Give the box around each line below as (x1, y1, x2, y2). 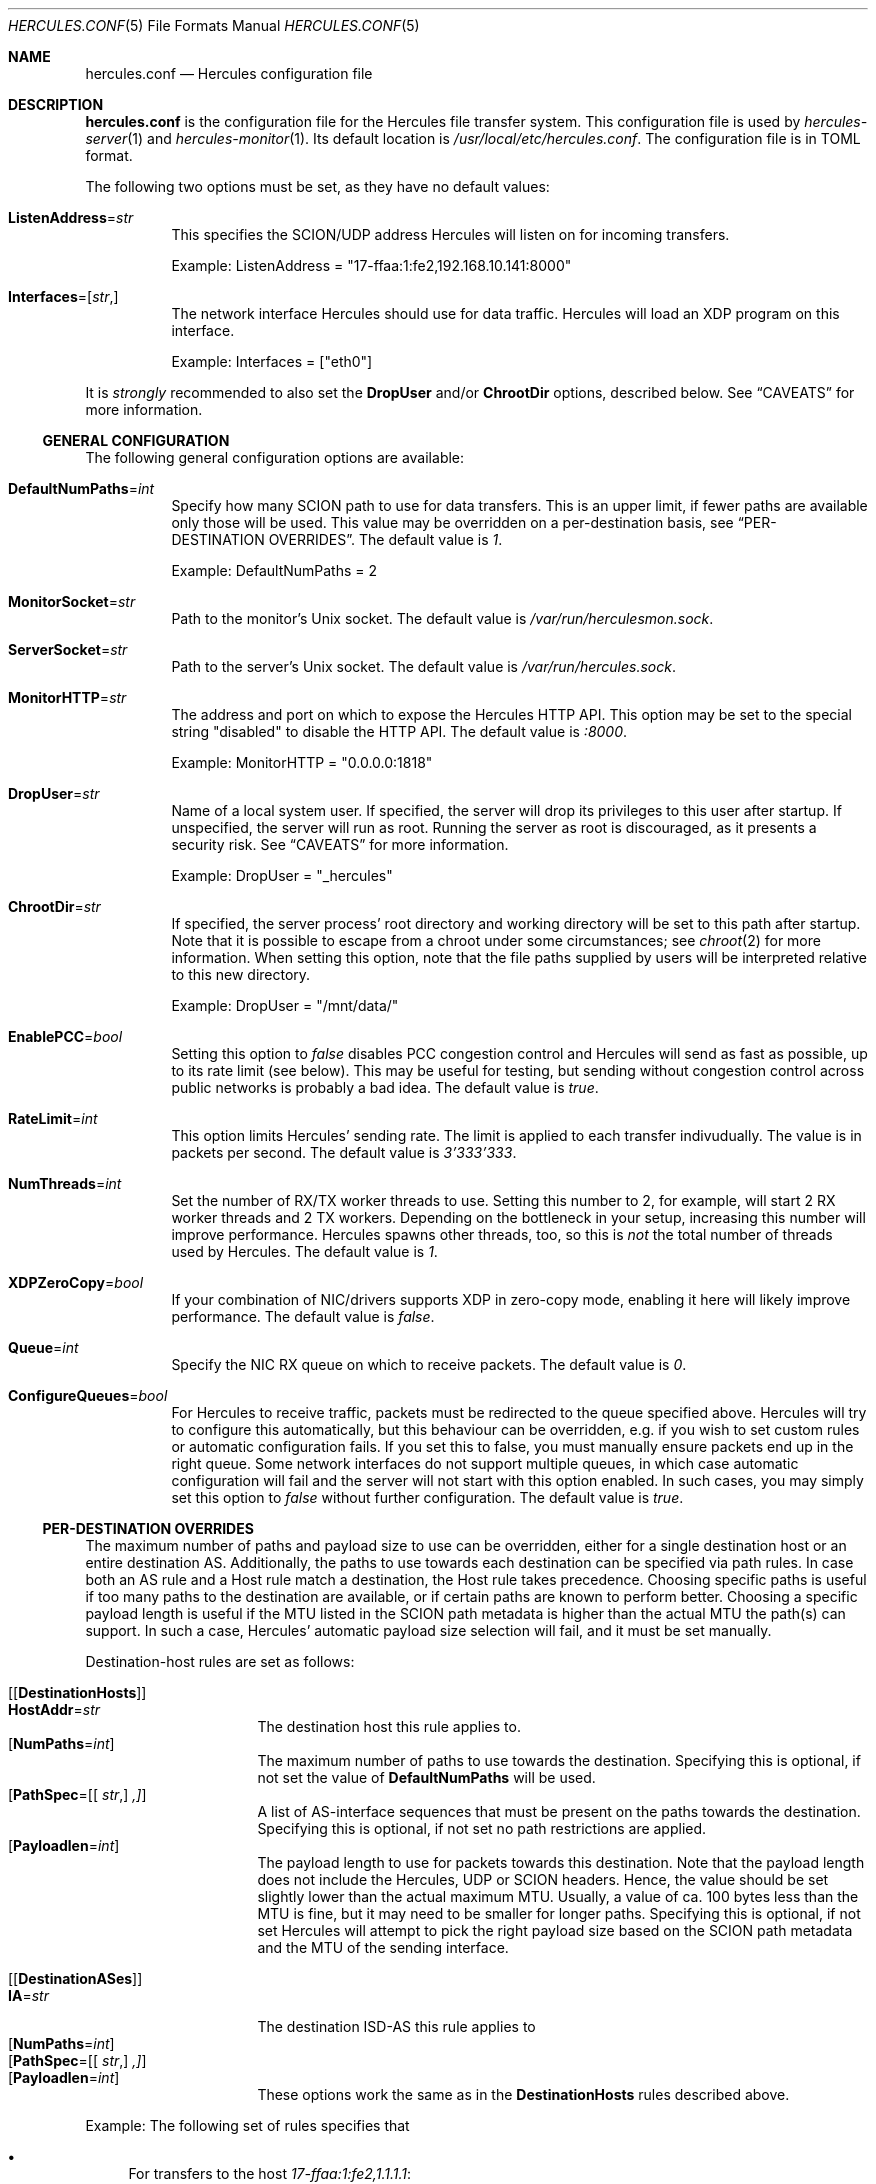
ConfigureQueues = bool (8, 1387, 168, 1404)
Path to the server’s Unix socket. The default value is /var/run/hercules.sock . (171, 658, 676, 675)
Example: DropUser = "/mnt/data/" (171, 997, 399, 1014)
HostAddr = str (8, 1701, 101, 1718)
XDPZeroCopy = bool (8, 1274, 144, 1291)
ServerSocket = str (8, 641, 128, 658)
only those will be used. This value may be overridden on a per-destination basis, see (171, 514, 734, 531)
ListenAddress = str (8, 209, 134, 226)
